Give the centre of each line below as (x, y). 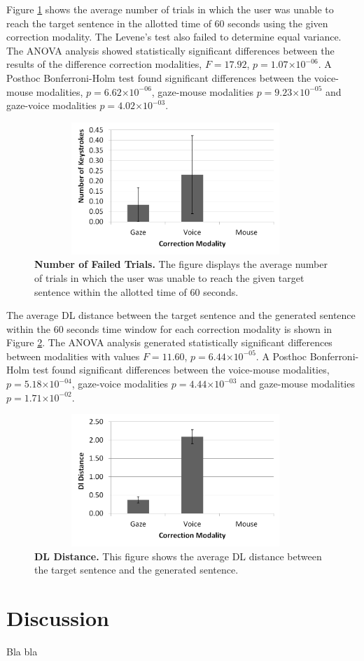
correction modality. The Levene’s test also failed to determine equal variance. (174, 37)
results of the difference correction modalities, (104, 64)
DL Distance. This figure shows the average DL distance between (178, 556)
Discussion (58, 618)
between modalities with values (73, 356)
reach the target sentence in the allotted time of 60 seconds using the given (167, 23)
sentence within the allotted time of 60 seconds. (136, 291)
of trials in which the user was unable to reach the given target (169, 277)
